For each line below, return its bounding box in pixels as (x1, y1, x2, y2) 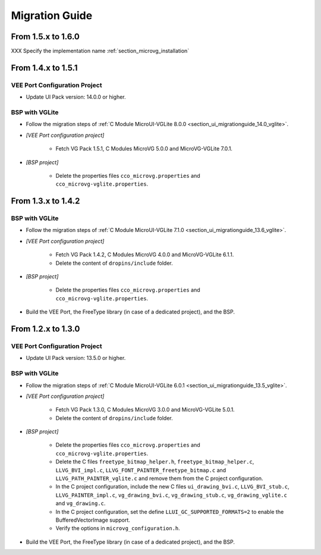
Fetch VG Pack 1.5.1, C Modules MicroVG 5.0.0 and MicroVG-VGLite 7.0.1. (55, 145, 233, 152)
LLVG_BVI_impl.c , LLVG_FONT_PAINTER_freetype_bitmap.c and (55, 466, 226, 474)
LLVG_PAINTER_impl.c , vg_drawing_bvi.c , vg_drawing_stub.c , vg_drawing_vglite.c (55, 491, 288, 498)
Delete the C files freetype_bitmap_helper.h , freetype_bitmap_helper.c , (55, 458, 254, 465)
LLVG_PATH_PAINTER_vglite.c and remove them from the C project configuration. (55, 475, 264, 482)
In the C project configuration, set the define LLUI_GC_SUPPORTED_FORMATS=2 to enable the (55, 508, 284, 515)
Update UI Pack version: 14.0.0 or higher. (26, 93, 126, 101)
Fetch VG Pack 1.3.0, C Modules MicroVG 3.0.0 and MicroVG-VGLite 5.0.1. (55, 406, 235, 413)
